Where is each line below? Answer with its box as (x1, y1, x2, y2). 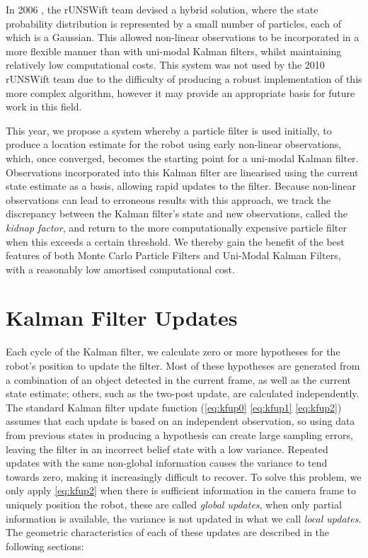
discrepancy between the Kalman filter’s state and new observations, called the (6, 206, 348, 221)
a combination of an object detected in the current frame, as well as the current (6, 372, 351, 387)
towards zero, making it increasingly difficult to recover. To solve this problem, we (6, 469, 362, 484)
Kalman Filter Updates (6, 303, 238, 332)
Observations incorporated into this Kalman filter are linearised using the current (6, 164, 359, 179)
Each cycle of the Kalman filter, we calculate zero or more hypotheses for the (6, 344, 340, 359)
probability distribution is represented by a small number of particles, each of (6, 16, 341, 30)
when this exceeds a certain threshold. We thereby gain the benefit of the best (6, 234, 345, 249)
